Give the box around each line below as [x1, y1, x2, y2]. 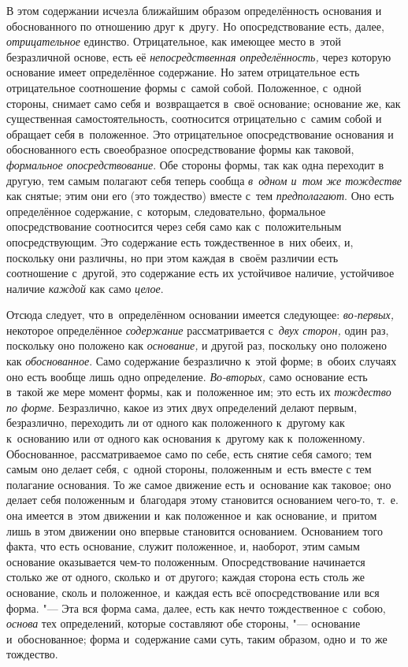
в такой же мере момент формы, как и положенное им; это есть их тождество [6, 384, 391, 400]
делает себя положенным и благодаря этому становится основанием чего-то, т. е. [6, 491, 399, 508]
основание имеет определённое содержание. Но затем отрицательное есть [6, 64, 360, 80]
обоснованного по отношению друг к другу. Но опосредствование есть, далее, [6, 17, 384, 34]
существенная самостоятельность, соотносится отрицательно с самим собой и [6, 110, 382, 127]
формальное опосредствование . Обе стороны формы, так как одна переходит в [6, 156, 384, 172]
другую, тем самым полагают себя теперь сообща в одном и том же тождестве [6, 172, 402, 188]
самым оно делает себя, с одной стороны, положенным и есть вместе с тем [6, 461, 372, 477]
